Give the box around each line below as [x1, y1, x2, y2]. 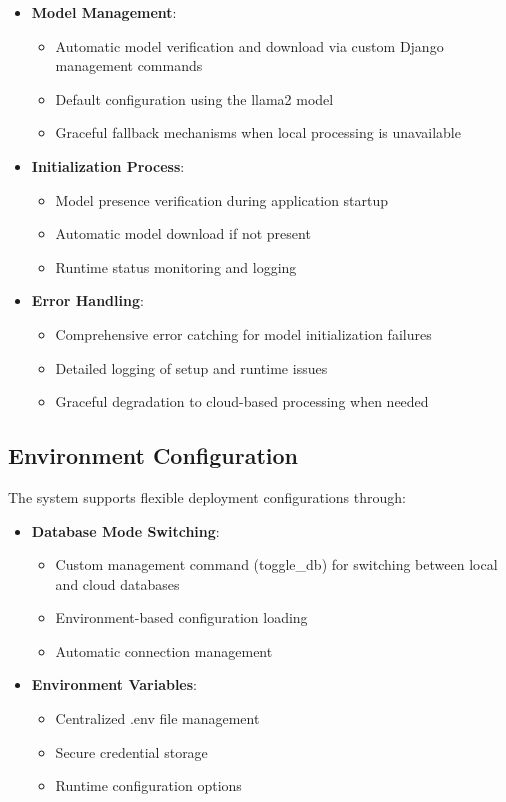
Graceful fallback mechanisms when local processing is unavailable [55, 122, 461, 143]
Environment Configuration [8, 440, 299, 471]
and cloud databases [55, 573, 180, 594]
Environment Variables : [31, 674, 198, 695]
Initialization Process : [31, 155, 185, 176]
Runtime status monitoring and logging [55, 256, 297, 277]
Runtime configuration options [55, 775, 242, 796]
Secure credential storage [55, 741, 208, 762]
